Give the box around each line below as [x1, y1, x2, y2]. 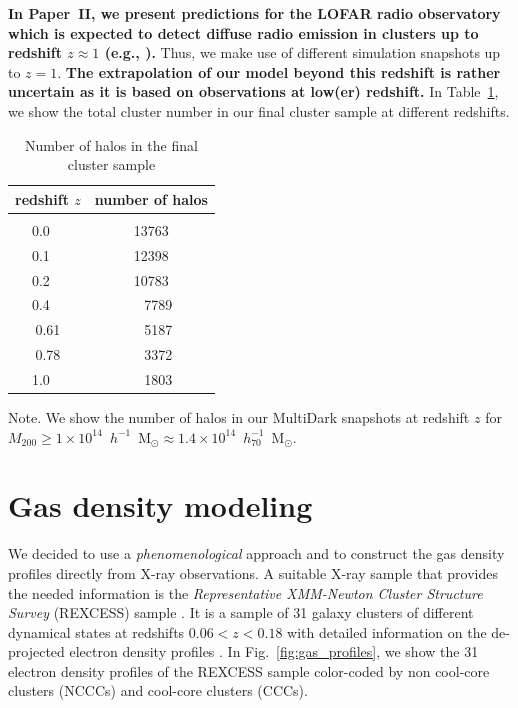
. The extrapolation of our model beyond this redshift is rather [57, 61, 501, 82]
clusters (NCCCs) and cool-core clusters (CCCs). [8, 680, 308, 701]
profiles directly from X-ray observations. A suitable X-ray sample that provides [8, 562, 498, 583]
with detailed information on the [287, 621, 487, 642]
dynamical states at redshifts [8, 621, 185, 642]
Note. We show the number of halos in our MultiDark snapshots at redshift [8, 407, 470, 427]
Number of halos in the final [25, 134, 198, 155]
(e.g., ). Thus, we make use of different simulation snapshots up [104, 42, 501, 63]
